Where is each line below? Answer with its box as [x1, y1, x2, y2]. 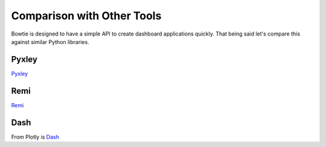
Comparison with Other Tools [11, 9, 162, 22]
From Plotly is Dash [11, 133, 60, 140]
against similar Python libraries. [11, 38, 90, 45]
